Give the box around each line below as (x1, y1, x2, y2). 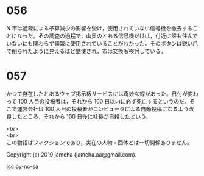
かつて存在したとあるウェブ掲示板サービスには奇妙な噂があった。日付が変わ (6, 90, 199, 97)
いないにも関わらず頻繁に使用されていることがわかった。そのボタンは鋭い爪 (6, 40, 199, 47)
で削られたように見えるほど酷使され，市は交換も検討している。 (6, 47, 166, 55)
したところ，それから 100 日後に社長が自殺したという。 (11, 113, 152, 120)
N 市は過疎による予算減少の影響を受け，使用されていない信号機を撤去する (6, 24, 193, 32)
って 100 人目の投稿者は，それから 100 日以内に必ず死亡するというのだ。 (6, 97, 190, 105)
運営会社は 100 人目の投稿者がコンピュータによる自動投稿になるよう (16, 105, 189, 113)
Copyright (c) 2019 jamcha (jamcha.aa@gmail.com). (6, 150, 137, 158)
